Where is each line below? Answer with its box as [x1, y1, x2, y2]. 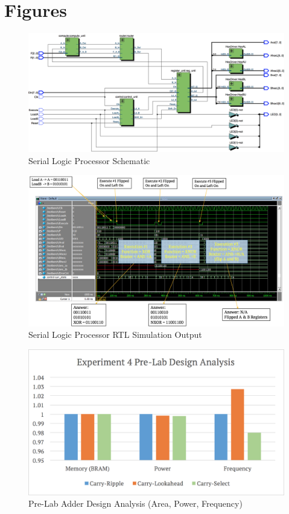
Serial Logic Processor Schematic [28, 154, 150, 167]
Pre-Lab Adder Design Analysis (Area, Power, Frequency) [28, 497, 243, 510]
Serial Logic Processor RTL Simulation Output [28, 328, 202, 341]
